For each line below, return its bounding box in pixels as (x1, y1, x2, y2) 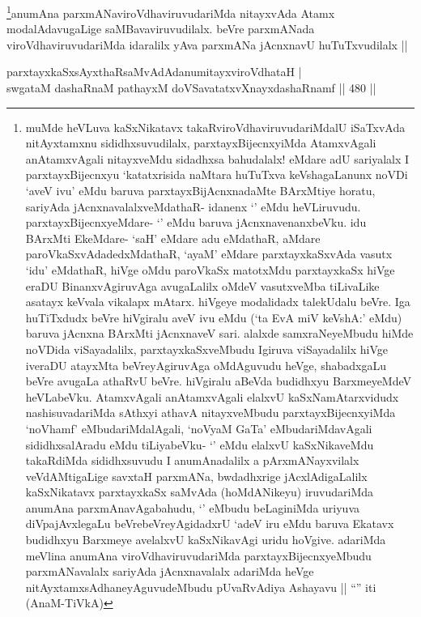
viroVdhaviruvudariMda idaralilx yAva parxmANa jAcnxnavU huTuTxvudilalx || (6, 36, 408, 53)
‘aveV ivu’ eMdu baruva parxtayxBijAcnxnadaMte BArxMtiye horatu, (25, 182, 376, 198)
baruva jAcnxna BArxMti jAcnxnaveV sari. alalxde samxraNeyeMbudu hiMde (25, 325, 414, 342)
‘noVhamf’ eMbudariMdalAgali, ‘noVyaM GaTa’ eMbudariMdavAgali (25, 419, 372, 436)
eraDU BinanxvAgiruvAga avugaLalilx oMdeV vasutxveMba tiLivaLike (25, 277, 380, 294)
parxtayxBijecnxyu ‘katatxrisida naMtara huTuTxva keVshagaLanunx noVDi (25, 166, 408, 183)
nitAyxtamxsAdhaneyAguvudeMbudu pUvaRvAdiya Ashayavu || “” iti (25, 578, 376, 595)
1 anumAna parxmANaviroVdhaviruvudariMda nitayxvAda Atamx (6, 2, 335, 21)
